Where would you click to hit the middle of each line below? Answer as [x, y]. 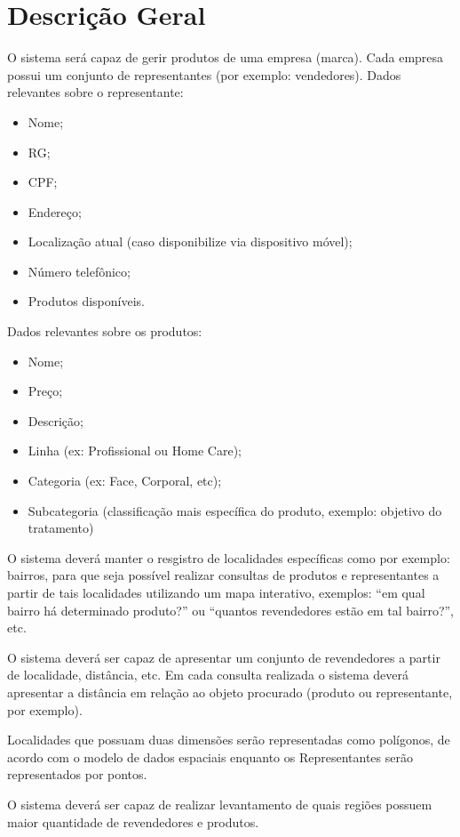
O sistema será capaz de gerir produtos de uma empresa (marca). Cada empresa [226, 57]
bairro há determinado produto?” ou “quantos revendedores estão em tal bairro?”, [231, 610]
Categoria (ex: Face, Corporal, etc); [125, 481]
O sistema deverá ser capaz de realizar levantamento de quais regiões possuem [220, 804]
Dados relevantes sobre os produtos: [105, 331]
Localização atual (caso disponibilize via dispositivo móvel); [190, 241]
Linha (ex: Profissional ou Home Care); [135, 451]
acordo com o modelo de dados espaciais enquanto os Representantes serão [210, 757]
